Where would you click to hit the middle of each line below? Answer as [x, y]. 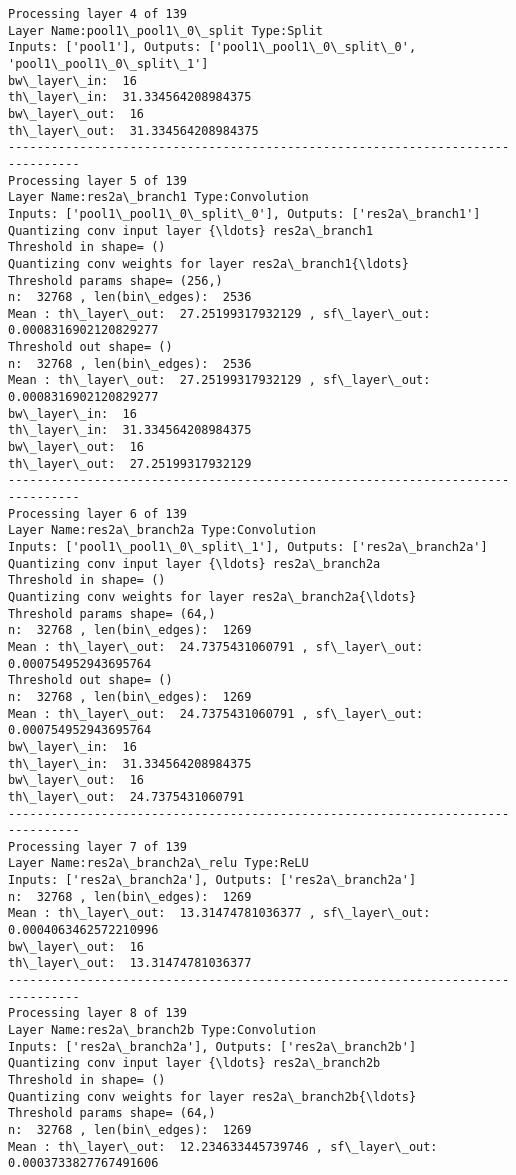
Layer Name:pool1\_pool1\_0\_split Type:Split [165, 30]
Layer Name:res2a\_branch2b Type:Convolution [162, 1030]
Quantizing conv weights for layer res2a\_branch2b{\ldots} [212, 1096]
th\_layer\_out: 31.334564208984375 [133, 130]
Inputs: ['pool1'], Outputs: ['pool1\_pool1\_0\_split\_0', [212, 47]
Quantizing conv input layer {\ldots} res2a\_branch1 [191, 230]
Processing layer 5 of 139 [97, 180]
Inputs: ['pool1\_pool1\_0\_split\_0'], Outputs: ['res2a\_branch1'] [244, 213]
